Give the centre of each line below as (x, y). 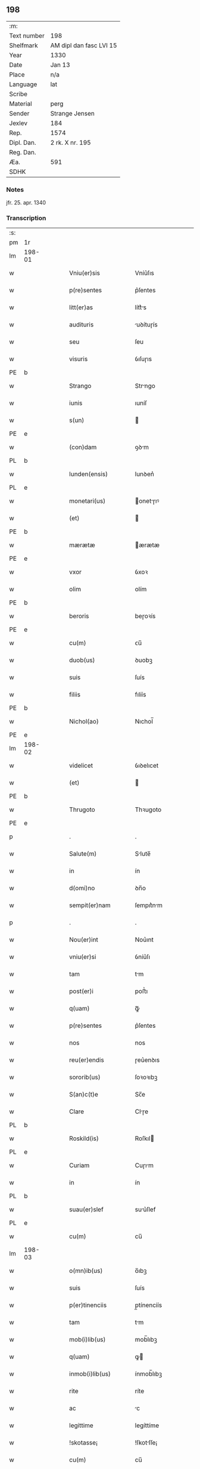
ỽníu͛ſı (143, 957)
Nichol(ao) (84, 722)
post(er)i (82, 991)
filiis (75, 695)
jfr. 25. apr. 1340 (26, 203)
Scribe (18, 94)
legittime (81, 1425)
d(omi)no (82, 888)
